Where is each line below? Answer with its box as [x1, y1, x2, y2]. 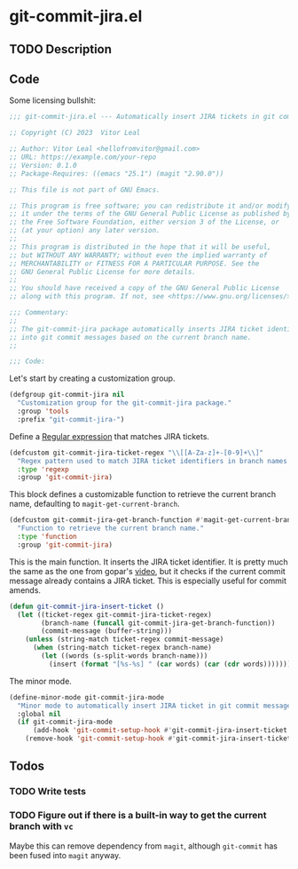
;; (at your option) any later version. [9, 226, 161, 235]
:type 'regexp [17, 464, 69, 474]
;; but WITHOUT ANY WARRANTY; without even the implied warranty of [9, 250, 268, 259]
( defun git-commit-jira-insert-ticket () [9, 602, 165, 611]
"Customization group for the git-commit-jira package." [17, 399, 232, 407]
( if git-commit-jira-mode [17, 717, 114, 727]
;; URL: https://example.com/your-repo [9, 153, 157, 162]
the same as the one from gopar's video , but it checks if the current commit [9, 565, 286, 576]
